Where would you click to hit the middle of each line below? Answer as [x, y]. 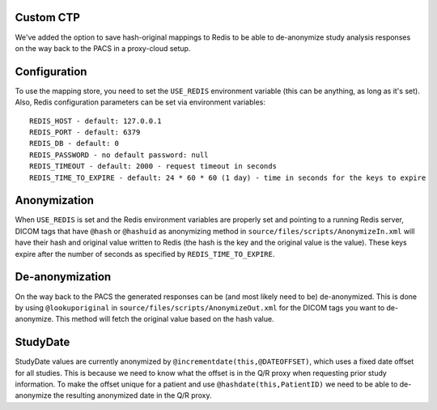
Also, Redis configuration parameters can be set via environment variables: [140, 102]
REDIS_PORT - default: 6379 [85, 132]
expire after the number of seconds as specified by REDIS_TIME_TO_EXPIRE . [145, 254]
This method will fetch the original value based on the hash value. [165, 319]
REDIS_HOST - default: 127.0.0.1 [95, 121]
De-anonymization [63, 277]
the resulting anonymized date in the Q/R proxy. [132, 395]
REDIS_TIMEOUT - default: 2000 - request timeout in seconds [153, 167]
